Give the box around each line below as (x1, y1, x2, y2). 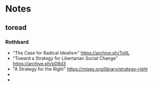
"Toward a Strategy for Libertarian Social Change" (12, 55, 118, 61)
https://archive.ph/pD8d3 (12, 60, 66, 66)
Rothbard (5, 38, 29, 46)
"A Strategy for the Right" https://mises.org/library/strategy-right (12, 66, 148, 72)
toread (5, 23, 27, 32)
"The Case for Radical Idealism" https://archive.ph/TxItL (12, 50, 130, 56)
